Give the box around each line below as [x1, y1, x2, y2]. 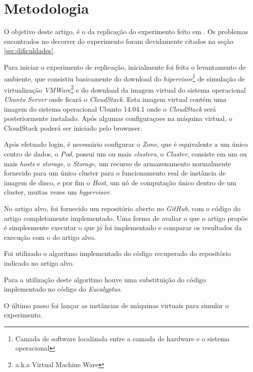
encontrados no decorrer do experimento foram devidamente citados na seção [4, 36, 234, 46]
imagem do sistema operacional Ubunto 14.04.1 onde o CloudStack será [4, 103, 216, 114]
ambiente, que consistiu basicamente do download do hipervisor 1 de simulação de [4, 72, 245, 83]
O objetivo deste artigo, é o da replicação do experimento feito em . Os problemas [4, 26, 249, 37]
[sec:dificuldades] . [4, 45, 55, 56]
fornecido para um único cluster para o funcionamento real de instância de [4, 168, 226, 178]
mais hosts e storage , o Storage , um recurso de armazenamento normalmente [4, 158, 231, 168]
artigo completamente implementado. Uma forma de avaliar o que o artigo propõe [4, 213, 248, 223]
